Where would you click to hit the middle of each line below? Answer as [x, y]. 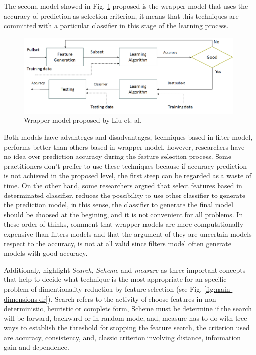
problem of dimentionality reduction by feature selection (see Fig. [103, 289]
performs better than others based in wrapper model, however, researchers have [124, 146]
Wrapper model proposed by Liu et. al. [83, 120]
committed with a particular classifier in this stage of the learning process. [116, 25]
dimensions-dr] [26, 298]
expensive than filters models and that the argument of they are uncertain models [128, 233]
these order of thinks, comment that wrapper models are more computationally [124, 224]
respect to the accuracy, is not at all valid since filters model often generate [118, 243]
